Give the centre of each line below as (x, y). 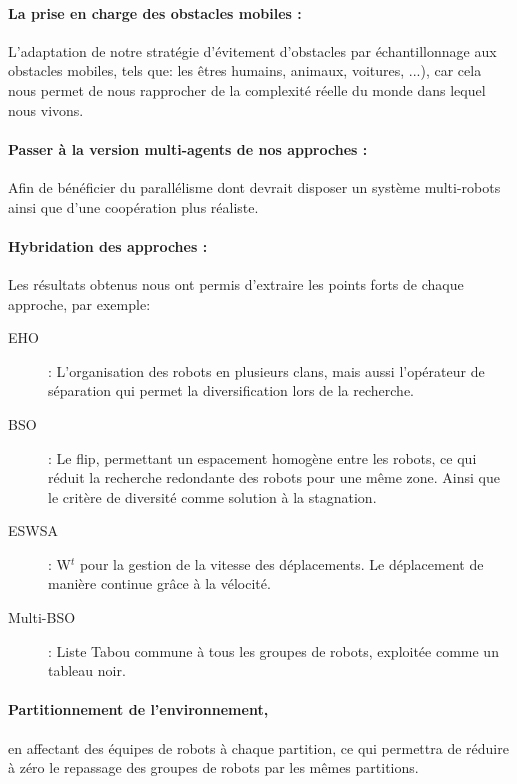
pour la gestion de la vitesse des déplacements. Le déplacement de (281, 563)
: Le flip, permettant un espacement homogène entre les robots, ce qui (262, 457)
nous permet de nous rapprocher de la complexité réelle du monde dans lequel (247, 89)
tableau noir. (87, 670)
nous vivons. (46, 109)
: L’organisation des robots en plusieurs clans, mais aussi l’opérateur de (266, 370)
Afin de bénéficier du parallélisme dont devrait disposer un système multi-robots (254, 186)
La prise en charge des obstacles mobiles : (155, 12)
